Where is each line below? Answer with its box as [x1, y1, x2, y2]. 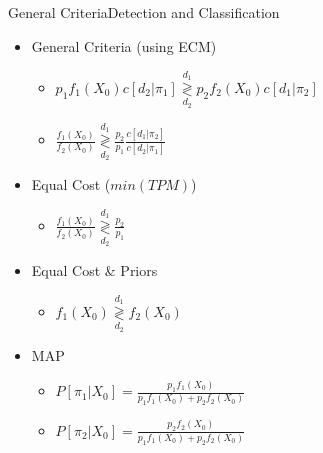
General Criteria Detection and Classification [8, 2, 280, 22]
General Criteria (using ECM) [31, 35, 217, 56]
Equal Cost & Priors [31, 259, 158, 280]
